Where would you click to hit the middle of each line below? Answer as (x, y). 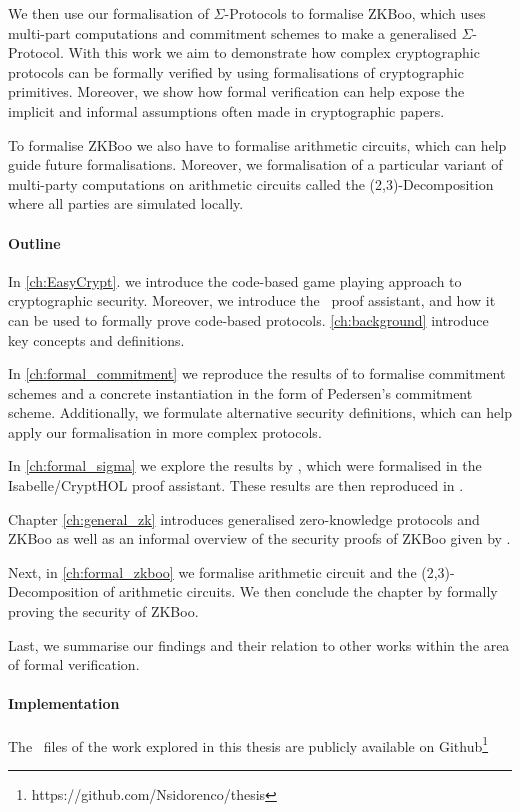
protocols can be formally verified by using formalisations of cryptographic (236, 71)
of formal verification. (74, 664)
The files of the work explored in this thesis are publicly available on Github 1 (248, 744)
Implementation (64, 703)
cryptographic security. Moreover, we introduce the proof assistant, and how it (252, 300)
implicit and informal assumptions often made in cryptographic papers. (226, 110)
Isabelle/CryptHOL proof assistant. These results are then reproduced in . (236, 485)
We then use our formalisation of (108, 13)
